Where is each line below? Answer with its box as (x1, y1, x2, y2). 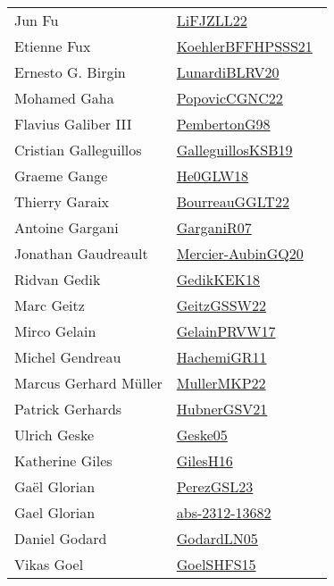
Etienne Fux (14, 36, 91, 56)
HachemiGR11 (176, 347, 267, 367)
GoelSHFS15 (176, 554, 256, 574)
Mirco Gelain (14, 321, 96, 341)
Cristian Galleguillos (14, 139, 142, 160)
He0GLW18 (176, 165, 249, 186)
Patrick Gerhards (14, 398, 122, 419)
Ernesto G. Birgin (14, 62, 126, 82)
